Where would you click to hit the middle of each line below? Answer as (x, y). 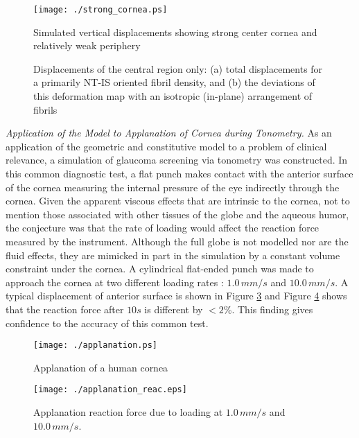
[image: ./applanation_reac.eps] (110, 390)
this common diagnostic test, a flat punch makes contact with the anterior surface (179, 173)
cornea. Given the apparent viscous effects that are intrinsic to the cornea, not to (178, 201)
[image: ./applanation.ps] (95, 345)
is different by (174, 309)
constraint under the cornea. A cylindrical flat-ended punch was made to (160, 269)
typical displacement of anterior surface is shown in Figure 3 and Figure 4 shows (176, 296)
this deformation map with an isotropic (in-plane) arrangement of (173, 96)
